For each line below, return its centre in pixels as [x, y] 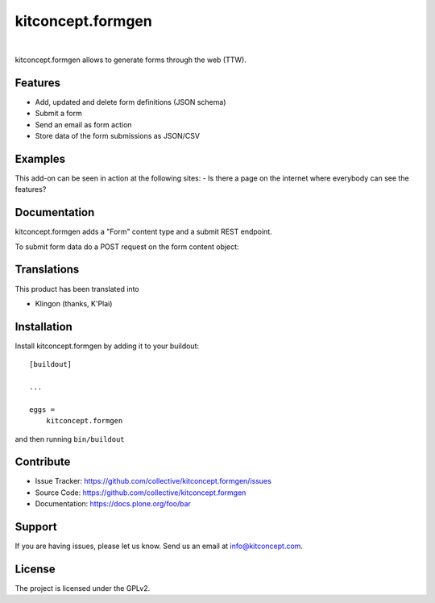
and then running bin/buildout [70, 439]
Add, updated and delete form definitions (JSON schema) [130, 102]
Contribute [43, 462]
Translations [47, 270]
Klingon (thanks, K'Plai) [74, 303]
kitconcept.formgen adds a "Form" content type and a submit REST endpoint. [144, 232]
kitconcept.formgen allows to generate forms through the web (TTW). [131, 60]
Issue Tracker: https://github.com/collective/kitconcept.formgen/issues [153, 481]
